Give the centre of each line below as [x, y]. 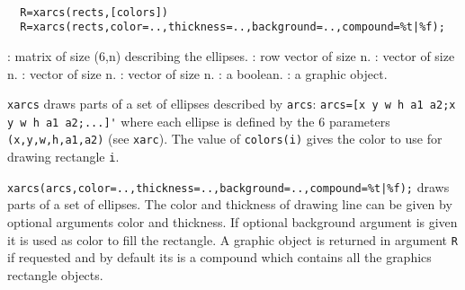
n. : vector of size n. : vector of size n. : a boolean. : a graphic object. [197, 73]
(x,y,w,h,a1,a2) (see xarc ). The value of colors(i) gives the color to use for [225, 139]
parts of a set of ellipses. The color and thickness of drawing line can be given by [230, 204]
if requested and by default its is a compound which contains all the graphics [219, 257]
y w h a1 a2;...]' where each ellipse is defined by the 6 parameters [199, 121]
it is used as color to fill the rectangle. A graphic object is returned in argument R [232, 239]
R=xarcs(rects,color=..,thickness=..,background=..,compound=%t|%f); [232, 27]
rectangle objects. [55, 274]
